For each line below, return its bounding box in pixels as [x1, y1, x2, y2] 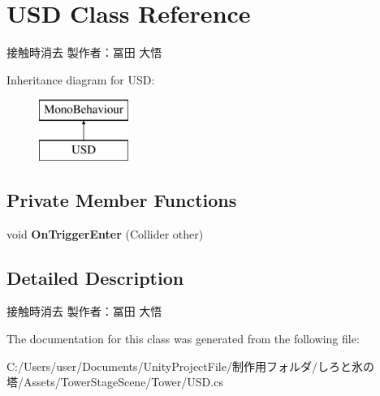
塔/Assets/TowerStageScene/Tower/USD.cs [6, 373, 223, 390]
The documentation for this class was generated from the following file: [6, 330, 360, 347]
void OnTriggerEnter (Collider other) [6, 225, 204, 242]
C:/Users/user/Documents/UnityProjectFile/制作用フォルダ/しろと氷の [6, 357, 374, 374]
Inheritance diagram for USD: [6, 71, 155, 88]
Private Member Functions [6, 187, 237, 212]
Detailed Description [6, 265, 184, 290]
